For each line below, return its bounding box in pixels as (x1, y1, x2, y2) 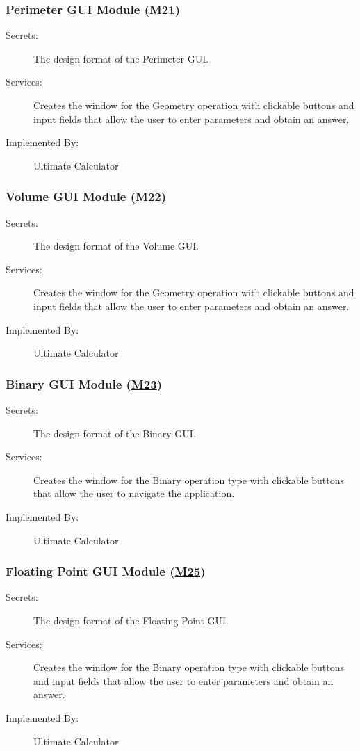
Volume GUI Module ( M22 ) (6, 188, 167, 205)
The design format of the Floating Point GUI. (33, 613, 229, 627)
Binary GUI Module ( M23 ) (6, 375, 162, 392)
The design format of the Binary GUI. (33, 426, 196, 440)
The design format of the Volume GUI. (33, 239, 199, 253)
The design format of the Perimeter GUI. (33, 51, 209, 65)
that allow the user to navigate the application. (33, 486, 235, 501)
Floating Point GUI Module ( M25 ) (6, 563, 206, 580)
